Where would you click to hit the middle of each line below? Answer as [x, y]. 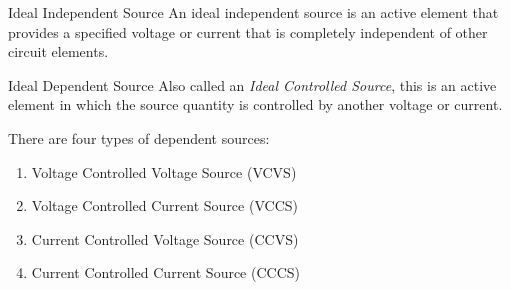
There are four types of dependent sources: [139, 137]
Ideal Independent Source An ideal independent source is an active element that [253, 12]
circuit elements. [58, 51]
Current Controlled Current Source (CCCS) [165, 272]
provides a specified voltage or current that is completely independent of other [248, 31]
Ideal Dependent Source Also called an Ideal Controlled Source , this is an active [252, 84]
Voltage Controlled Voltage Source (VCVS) [164, 171]
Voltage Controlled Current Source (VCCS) [164, 205]
